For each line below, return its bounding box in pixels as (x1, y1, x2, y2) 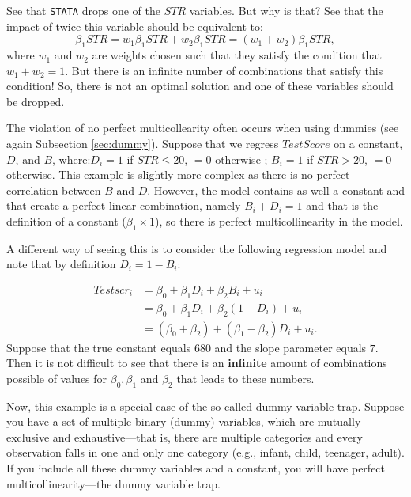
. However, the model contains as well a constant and (147, 181, 405, 198)
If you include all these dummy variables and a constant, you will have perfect (6, 460, 386, 476)
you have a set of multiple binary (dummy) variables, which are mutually (6, 413, 361, 430)
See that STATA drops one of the (6, 2, 160, 18)
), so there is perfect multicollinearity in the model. (154, 212, 403, 229)
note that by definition (6, 256, 116, 272)
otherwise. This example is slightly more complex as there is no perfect (6, 166, 350, 183)
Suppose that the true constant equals (6, 339, 191, 355)
